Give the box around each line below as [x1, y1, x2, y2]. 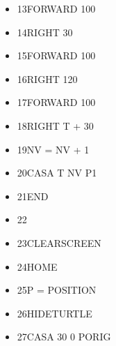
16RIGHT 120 [17, 71, 78, 86]
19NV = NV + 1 [17, 142, 90, 156]
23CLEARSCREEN [17, 235, 101, 250]
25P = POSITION [17, 283, 97, 297]
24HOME [17, 259, 58, 273]
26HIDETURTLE [17, 306, 92, 320]
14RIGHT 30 [17, 24, 73, 39]
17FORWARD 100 [17, 95, 96, 110]
